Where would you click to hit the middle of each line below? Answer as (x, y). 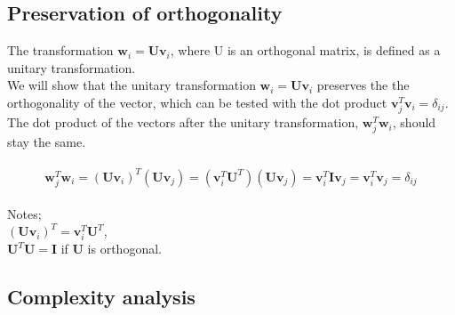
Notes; (24, 213)
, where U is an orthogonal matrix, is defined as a (305, 50)
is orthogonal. (124, 249)
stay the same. (47, 142)
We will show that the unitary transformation (132, 85)
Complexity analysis (101, 297)
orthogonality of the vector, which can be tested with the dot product (197, 102)
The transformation (60, 50)
